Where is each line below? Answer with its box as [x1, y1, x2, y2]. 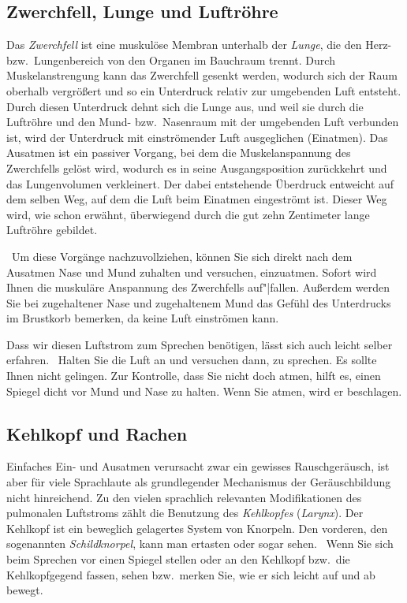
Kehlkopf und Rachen [6, 421, 188, 445]
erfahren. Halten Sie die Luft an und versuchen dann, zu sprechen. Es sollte [6, 352, 377, 368]
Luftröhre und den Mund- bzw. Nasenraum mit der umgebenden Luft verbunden [6, 114, 399, 130]
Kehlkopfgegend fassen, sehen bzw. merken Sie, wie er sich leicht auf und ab [6, 566, 375, 583]
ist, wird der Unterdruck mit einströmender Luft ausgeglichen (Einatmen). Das [6, 128, 388, 145]
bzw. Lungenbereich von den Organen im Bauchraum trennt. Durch [6, 51, 335, 68]
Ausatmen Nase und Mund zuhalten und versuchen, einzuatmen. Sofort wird [6, 263, 377, 280]
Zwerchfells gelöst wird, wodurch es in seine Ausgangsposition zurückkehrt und [6, 159, 387, 176]
